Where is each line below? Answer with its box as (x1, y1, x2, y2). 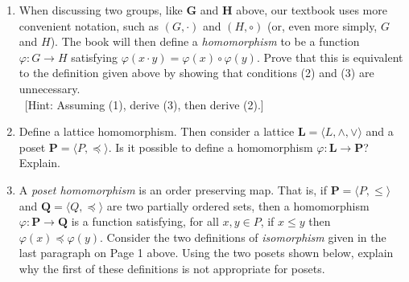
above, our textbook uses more (236, 2, 387, 18)
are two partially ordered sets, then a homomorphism (106, 197, 370, 214)
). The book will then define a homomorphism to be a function (50, 33, 360, 50)
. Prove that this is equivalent (256, 48, 403, 65)
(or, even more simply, (266, 17, 378, 34)
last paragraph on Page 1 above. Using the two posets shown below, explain (19, 244, 394, 261)
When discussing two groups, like (19, 2, 183, 18)
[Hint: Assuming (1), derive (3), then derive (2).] (24, 96, 264, 112)
